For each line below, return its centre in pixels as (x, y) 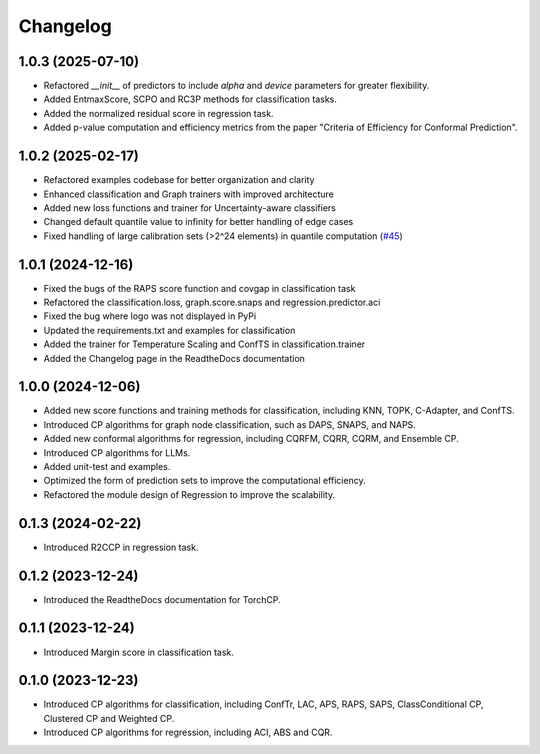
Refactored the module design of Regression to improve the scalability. (189, 494)
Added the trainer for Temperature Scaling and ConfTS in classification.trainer (204, 344)
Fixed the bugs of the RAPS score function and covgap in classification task (199, 288)
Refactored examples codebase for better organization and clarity (179, 180)
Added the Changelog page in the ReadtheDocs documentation (174, 358)
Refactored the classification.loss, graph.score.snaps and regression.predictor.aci (212, 302)
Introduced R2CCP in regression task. (121, 547)
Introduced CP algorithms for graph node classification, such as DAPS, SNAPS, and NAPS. (230, 424)
